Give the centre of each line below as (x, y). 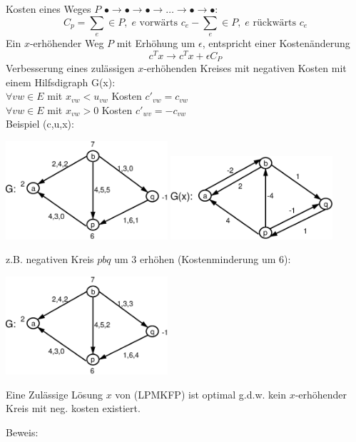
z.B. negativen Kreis (50, 259)
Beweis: (22, 432)
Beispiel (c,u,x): (40, 124)
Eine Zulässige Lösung (54, 394)
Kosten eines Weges (49, 9)
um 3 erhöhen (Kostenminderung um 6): (203, 259)
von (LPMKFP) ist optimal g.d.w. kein (200, 394)
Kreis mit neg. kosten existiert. (73, 408)
